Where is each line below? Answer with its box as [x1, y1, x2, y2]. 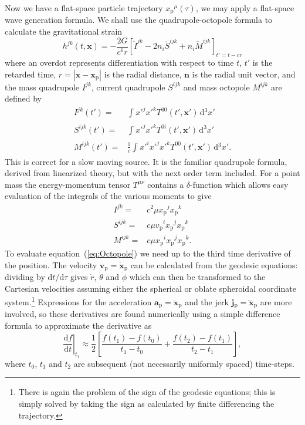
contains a [147, 178, 184, 190]
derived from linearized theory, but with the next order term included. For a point [5, 167, 300, 179]
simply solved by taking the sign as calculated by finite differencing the [18, 397, 274, 409]
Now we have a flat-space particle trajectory [5, 2, 163, 14]
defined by [5, 92, 42, 104]
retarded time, [5, 68, 56, 80]
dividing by [5, 271, 45, 283]
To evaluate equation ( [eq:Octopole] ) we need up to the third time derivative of [5, 247, 291, 259]
